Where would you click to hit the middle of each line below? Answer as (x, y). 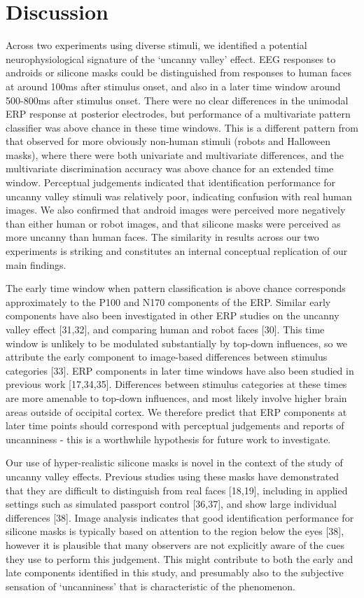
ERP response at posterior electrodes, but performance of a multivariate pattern (178, 114)
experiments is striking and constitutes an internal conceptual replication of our (177, 251)
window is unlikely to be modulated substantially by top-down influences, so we (177, 343)
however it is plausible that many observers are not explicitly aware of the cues (175, 544)
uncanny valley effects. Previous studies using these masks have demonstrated (173, 476)
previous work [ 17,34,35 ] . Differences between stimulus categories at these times (176, 384)
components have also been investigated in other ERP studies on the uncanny (173, 315)
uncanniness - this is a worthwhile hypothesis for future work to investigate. (168, 439)
